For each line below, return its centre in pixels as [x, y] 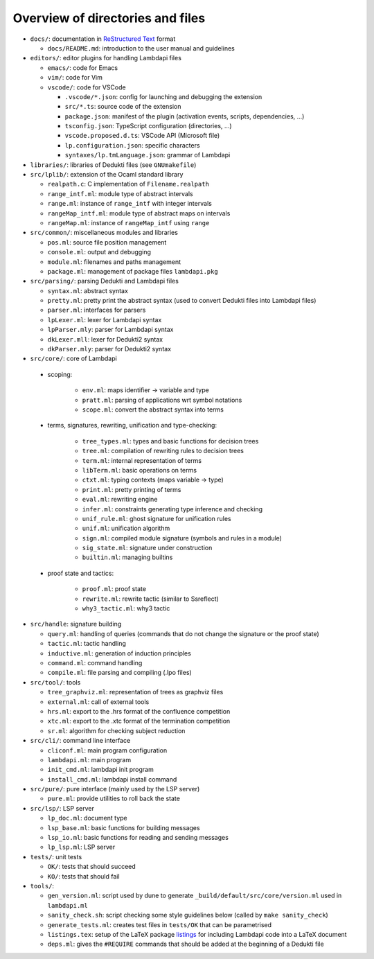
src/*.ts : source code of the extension [123, 107]
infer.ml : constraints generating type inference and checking [172, 509]
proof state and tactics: [81, 573]
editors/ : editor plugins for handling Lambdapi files [106, 58]
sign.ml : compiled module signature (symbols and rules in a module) [182, 538]
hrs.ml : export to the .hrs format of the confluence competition [139, 711]
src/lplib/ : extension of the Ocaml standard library [107, 175]
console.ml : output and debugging [99, 252]
